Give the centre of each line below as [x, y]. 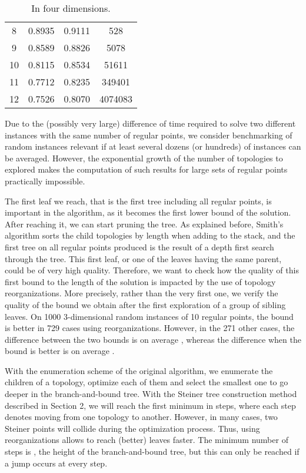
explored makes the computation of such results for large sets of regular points [146, 169]
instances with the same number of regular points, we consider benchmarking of [149, 135]
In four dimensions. [71, 8]
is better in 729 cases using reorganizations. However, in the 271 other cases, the [150, 328]
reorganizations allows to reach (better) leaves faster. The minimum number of [147, 440]
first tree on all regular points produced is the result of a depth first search [139, 247]
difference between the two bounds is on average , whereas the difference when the [153, 339]
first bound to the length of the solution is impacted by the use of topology [140, 281]
